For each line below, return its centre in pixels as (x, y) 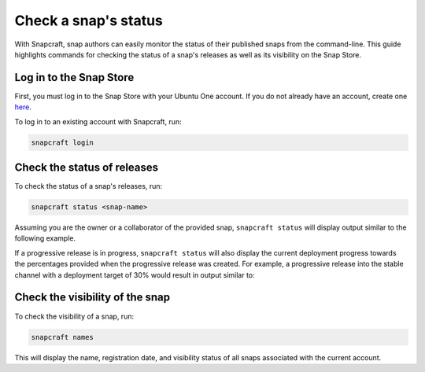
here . (23, 107)
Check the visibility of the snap (92, 298)
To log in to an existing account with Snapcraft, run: (98, 121)
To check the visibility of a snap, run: (74, 316)
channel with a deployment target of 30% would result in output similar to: (135, 274)
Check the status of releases (87, 168)
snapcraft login (63, 142)
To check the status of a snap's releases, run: (89, 186)
